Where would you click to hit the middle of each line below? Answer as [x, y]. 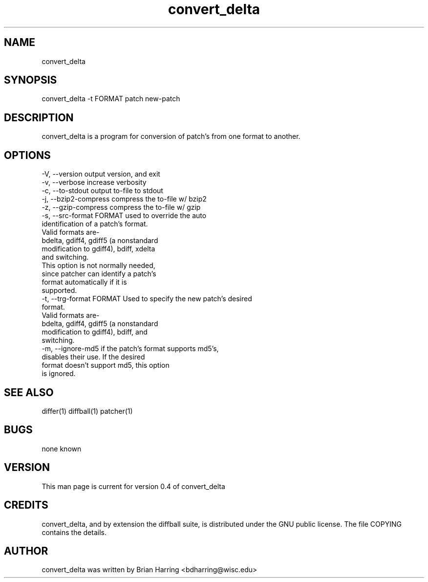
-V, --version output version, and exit [101, 174]
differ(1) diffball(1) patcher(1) [87, 411]
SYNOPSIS [31, 80]
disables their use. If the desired [93, 357]
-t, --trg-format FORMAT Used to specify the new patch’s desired [147, 299]
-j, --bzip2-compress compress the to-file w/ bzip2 [124, 199]
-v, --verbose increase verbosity [94, 182]
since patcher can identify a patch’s [99, 274]
